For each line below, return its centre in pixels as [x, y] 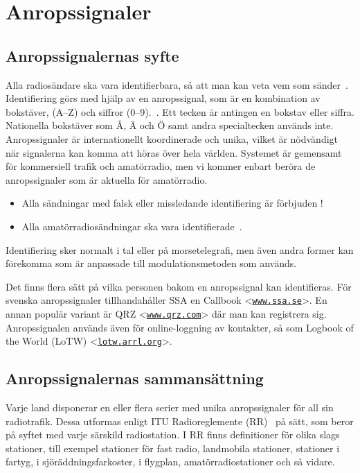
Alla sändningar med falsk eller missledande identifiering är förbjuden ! [172, 203]
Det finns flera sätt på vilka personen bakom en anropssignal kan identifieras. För [179, 286]
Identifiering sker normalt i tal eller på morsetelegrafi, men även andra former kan [180, 249]
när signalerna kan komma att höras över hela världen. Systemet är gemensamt [174, 152]
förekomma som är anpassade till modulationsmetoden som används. [151, 263]
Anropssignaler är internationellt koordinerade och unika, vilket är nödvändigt [172, 138]
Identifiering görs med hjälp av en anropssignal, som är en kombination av [163, 98]
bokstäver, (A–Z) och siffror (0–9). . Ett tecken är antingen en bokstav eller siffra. [180, 111]
